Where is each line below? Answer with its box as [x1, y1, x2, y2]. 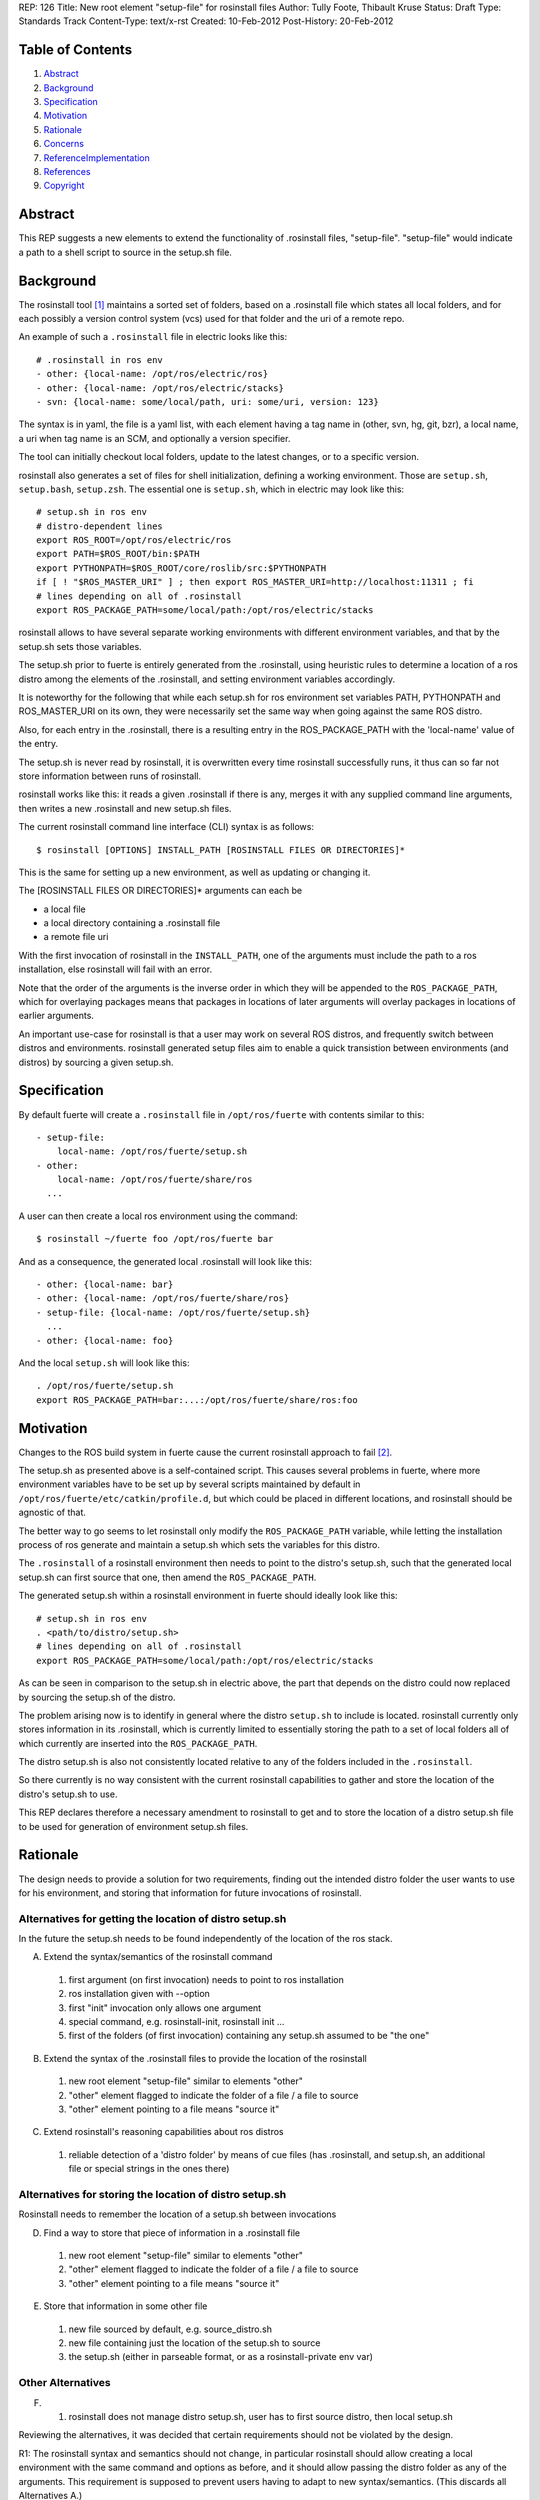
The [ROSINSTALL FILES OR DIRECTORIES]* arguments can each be [18, 885, 303, 897]
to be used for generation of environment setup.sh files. [18, 1820, 249, 1832]
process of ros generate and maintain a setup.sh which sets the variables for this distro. [18, 1539, 380, 1550]
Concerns [43, 138, 85, 150]
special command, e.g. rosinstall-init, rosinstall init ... [68, 2016, 285, 2028]
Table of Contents [18, 41, 133, 59]
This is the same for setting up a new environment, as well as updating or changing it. [18, 866, 371, 878]
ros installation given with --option [68, 1988, 210, 2000]
